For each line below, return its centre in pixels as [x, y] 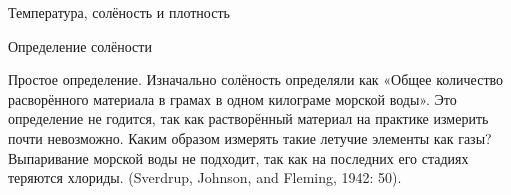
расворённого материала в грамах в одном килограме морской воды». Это [232, 98]
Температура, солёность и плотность [119, 12]
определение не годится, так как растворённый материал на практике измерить [248, 118]
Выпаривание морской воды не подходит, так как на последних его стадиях [238, 157]
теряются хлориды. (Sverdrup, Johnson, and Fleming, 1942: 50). [205, 177]
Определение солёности [80, 45]
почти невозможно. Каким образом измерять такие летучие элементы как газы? [250, 137]
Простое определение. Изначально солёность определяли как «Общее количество [256, 79]
